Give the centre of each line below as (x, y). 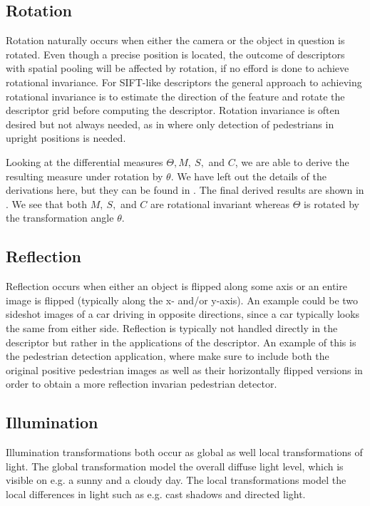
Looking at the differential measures (84, 161)
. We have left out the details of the (248, 176)
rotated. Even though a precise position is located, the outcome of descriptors (175, 54)
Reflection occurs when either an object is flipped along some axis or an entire (176, 286)
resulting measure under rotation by (84, 176)
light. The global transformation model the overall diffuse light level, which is (175, 466)
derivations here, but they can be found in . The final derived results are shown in (185, 190)
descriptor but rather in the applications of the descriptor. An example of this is (181, 342)
